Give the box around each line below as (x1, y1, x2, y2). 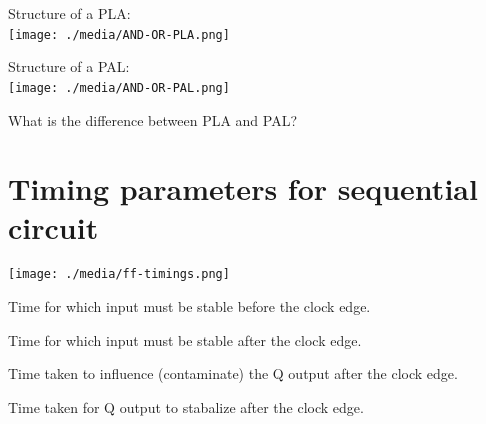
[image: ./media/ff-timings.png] (8, 267, 230, 282)
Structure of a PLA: (8, 3, 131, 23)
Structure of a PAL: (8, 56, 130, 77)
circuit (8, 207, 99, 248)
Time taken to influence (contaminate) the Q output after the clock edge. (8, 363, 458, 384)
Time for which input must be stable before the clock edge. (8, 296, 371, 317)
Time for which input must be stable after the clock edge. (8, 329, 362, 350)
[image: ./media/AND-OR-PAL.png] (8, 80, 230, 95)
